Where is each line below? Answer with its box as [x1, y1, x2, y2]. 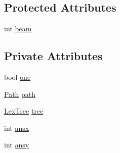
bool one [4, 72, 31, 82]
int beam [4, 23, 32, 34]
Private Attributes [4, 48, 103, 64]
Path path [4, 88, 36, 99]
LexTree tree [4, 106, 44, 116]
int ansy [4, 139, 29, 150]
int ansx [4, 122, 29, 133]
